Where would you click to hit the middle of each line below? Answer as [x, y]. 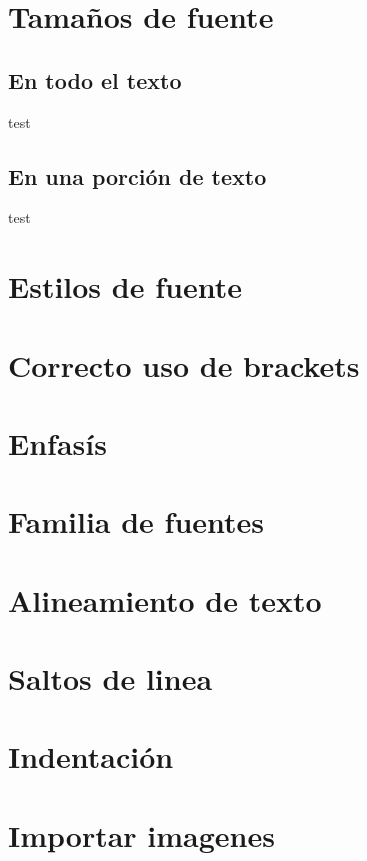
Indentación [91, 756]
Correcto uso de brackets [184, 364]
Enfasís [57, 442]
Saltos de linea [110, 678]
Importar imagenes [141, 834]
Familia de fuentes [136, 521]
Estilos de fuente [125, 286]
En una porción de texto [137, 175]
